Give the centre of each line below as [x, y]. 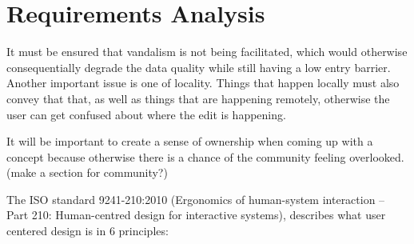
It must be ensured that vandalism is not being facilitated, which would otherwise [207, 52]
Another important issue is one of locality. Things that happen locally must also [203, 83]
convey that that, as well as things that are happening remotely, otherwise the [198, 98]
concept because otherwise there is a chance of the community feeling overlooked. [205, 156]
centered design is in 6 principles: [88, 231]
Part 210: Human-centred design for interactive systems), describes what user [196, 215]
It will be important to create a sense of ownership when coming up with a [190, 141]
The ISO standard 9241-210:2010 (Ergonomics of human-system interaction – [196, 199]
